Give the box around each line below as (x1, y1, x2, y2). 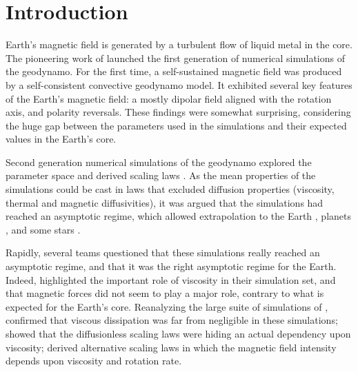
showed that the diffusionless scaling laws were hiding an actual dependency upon (6, 327, 351, 340)
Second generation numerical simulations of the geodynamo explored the (6, 154, 312, 169)
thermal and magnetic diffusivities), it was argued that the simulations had (6, 195, 324, 209)
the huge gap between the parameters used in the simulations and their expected (6, 118, 347, 132)
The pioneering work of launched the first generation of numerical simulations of (6, 50, 346, 65)
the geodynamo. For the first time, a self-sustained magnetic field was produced (6, 64, 342, 79)
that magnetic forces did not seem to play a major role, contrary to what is (6, 286, 324, 300)
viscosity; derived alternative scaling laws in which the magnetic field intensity (6, 340, 337, 354)
